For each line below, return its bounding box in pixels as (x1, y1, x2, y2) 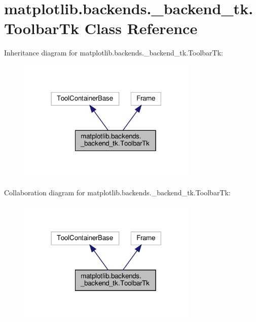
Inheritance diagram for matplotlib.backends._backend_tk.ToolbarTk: (4, 47, 223, 58)
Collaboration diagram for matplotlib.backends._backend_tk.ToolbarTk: (4, 187, 231, 197)
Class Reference (84, 18, 198, 39)
